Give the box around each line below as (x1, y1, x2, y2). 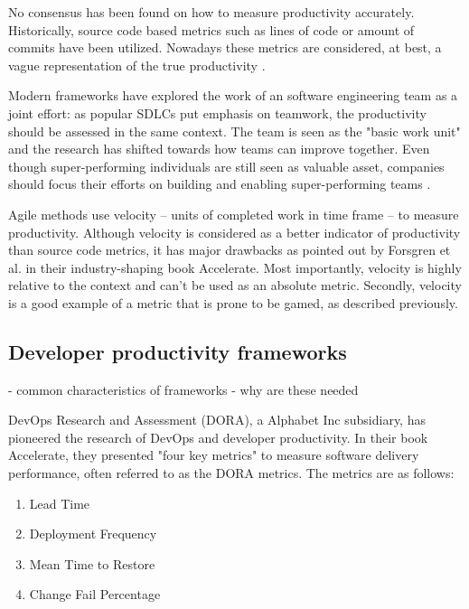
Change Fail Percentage (29, 585, 161, 604)
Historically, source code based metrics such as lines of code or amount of (8, 20, 415, 39)
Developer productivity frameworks (8, 337, 347, 365)
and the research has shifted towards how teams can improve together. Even (8, 139, 430, 158)
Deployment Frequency (29, 524, 157, 543)
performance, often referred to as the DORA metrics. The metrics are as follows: (8, 464, 455, 483)
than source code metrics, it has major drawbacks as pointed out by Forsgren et (8, 240, 451, 259)
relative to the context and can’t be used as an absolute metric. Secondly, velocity (8, 276, 462, 295)
